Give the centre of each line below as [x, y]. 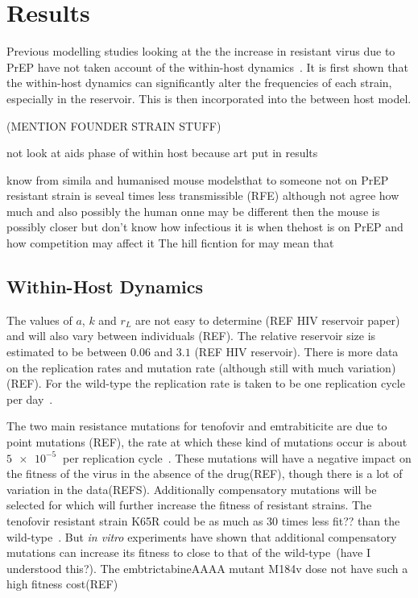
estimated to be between [67, 352]
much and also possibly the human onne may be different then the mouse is [193, 211]
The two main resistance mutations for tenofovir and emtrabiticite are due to [197, 426]
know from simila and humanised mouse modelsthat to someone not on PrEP [198, 179]
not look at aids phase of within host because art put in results [162, 153]
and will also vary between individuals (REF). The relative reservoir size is [191, 336]
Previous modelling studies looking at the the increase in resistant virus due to [201, 51]
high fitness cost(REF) [62, 584]
